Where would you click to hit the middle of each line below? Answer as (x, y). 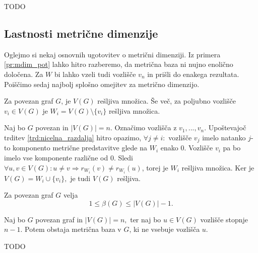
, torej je (155, 167)
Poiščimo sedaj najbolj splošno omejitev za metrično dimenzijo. (102, 84)
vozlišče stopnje (224, 219)
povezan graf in (59, 219)
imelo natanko (224, 137)
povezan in (52, 128)
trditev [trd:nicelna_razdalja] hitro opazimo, (73, 137)
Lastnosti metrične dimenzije (81, 33)
